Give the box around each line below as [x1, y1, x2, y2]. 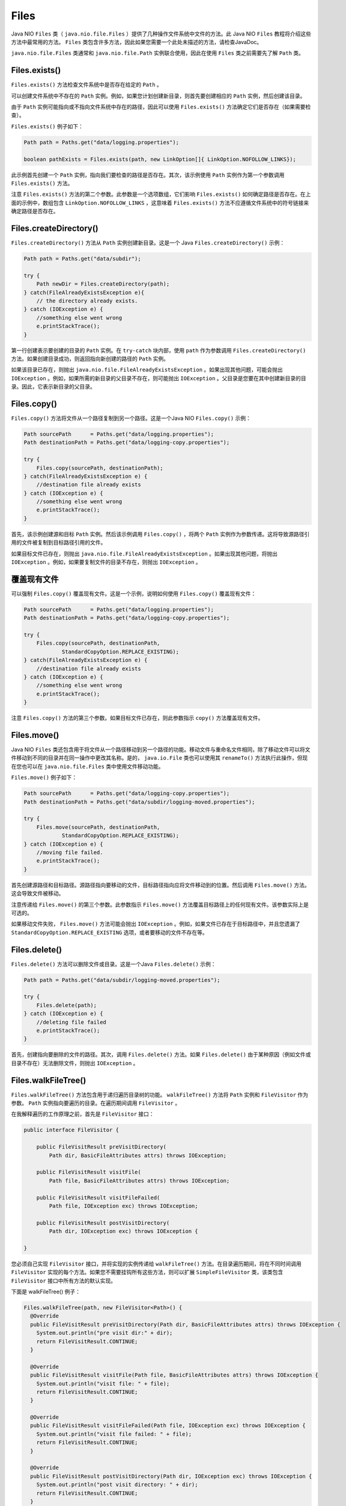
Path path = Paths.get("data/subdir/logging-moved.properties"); [23, 976, 220, 983]
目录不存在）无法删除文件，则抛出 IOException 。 [11, 1059, 139, 1066]
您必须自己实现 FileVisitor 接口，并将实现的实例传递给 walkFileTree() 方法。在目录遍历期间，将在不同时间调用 [11, 1260, 302, 1267]
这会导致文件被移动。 [11, 890, 64, 897]
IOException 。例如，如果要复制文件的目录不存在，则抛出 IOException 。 [11, 558, 201, 566]
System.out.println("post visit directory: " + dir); [36, 1481, 198, 1488]
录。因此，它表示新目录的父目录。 [11, 383, 96, 390]
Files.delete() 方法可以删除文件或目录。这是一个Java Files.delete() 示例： [11, 960, 216, 967]
